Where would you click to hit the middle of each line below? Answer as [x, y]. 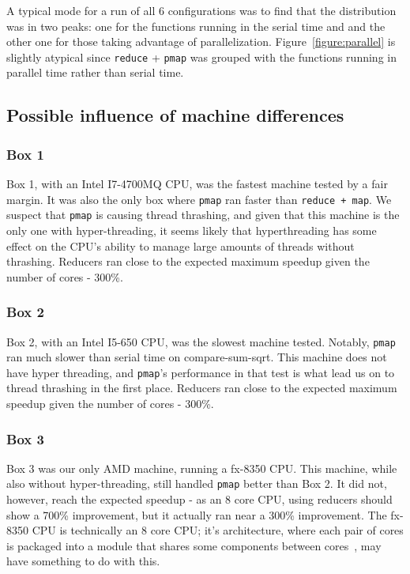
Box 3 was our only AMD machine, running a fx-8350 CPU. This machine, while [202, 468]
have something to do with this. [83, 561]
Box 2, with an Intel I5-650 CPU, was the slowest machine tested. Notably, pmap [201, 341]
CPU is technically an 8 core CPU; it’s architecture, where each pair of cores [218, 530]
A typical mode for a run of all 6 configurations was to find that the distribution [201, 10]
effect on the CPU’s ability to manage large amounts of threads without [181, 245]
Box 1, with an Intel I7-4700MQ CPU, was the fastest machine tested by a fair [197, 184]
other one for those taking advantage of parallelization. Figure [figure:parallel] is [201, 42]
